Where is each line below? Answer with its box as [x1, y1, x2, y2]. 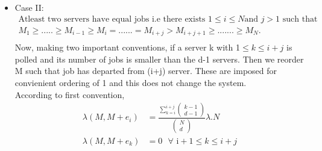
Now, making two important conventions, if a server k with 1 [14, 41, 240, 54]
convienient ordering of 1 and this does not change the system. [14, 76, 247, 88]
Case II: [14, 1, 44, 13]
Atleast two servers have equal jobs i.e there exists [18, 14, 206, 23]
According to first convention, [14, 88, 125, 100]
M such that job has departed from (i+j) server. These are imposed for [14, 64, 277, 77]
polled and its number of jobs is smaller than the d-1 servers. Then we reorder [14, 52, 304, 65]
